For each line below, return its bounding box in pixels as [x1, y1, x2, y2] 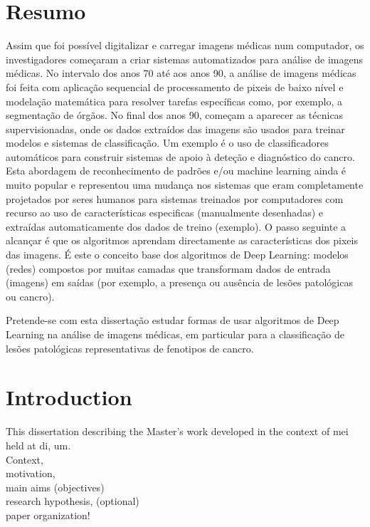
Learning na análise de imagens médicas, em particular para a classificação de [6, 327, 344, 341]
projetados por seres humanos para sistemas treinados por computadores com [6, 191, 344, 206]
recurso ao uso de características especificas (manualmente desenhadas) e [6, 205, 323, 220]
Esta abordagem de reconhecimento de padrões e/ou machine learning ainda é [6, 163, 347, 178]
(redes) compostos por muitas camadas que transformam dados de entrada [6, 261, 331, 276]
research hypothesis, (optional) [6, 494, 139, 508]
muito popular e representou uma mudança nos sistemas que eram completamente [6, 177, 364, 192]
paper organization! [6, 507, 90, 522]
